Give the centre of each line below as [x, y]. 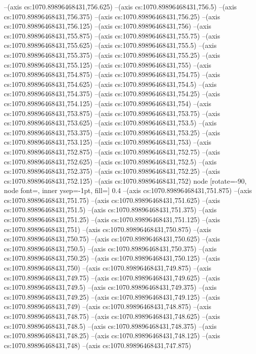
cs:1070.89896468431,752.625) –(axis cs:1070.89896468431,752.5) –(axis [110, 161]
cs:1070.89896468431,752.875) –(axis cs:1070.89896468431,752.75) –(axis [112, 151]
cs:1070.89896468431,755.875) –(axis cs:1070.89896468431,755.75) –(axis [112, 35]
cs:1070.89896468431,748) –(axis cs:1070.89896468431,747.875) [98, 345]
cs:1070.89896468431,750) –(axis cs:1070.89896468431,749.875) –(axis [108, 268]
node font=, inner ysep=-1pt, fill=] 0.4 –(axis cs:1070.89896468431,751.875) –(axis [128, 190]
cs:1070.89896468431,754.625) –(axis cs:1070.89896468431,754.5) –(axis [110, 84]
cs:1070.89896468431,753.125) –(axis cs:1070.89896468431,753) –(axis [108, 142]
